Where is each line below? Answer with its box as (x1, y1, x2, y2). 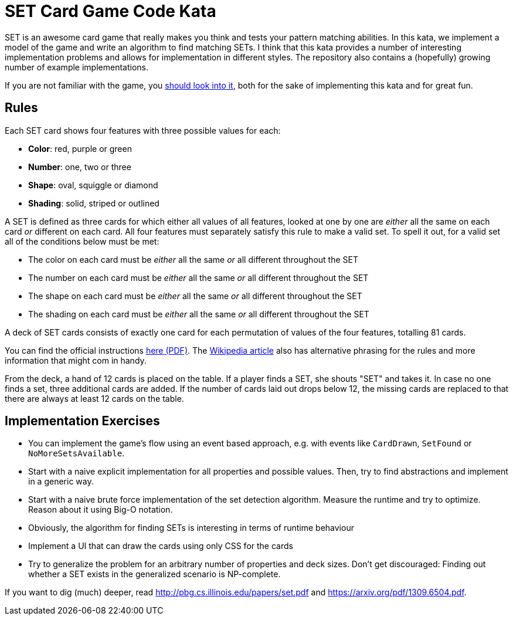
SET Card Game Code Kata (5, 1, 216, 21)
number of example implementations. (5, 62, 148, 72)
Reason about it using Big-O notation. (28, 504, 173, 515)
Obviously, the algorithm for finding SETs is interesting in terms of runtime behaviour (28, 523, 354, 533)
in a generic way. (28, 476, 94, 487)
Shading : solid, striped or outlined (28, 198, 159, 208)
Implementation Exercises (5, 414, 160, 429)
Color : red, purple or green (28, 143, 132, 154)
